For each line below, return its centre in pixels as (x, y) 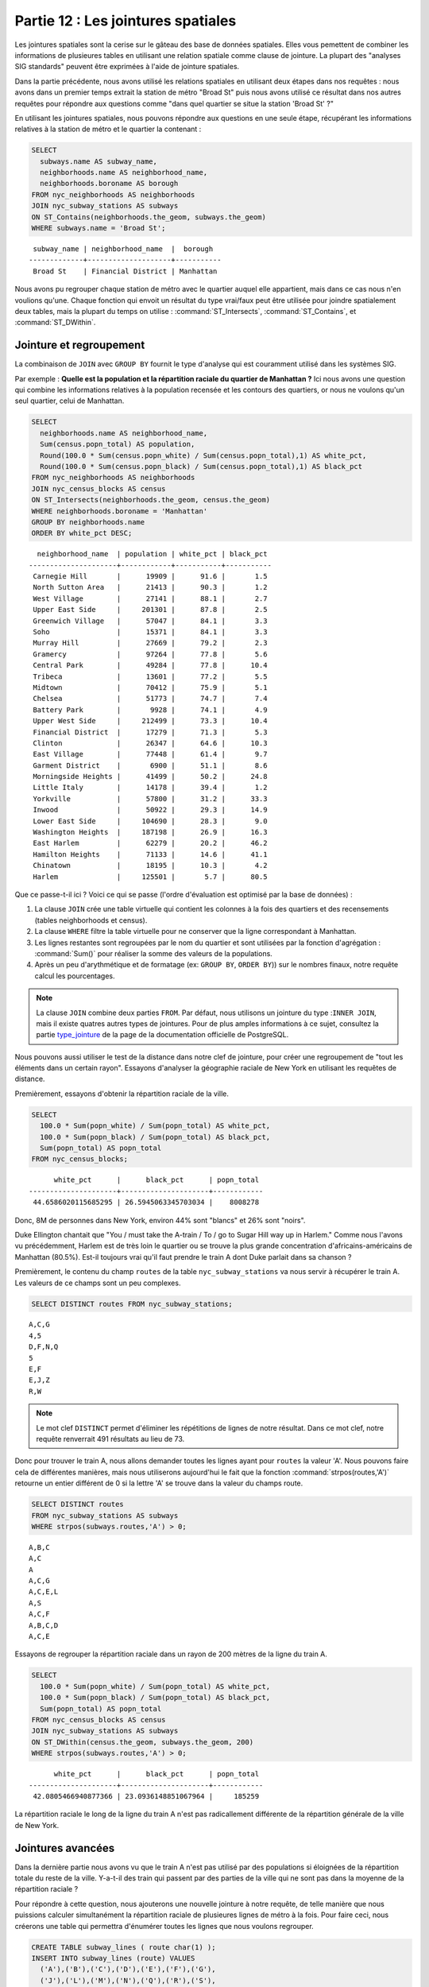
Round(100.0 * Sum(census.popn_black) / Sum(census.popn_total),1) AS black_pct (201, 466)
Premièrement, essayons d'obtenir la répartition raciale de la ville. (122, 1094)
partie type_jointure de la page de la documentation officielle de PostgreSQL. (162, 1035)
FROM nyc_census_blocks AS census (99, 1720)
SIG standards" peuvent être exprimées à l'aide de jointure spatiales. (127, 67)
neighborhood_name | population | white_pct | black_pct (152, 554)
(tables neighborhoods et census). (91, 920)
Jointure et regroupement (80, 345)
